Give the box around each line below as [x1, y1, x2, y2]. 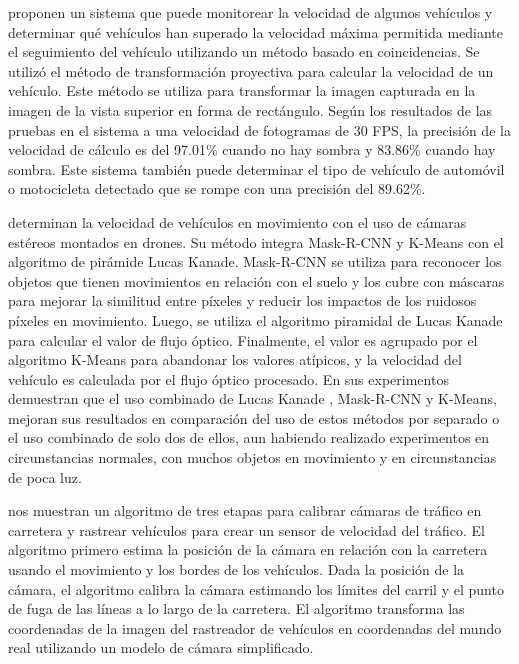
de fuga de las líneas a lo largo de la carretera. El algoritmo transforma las [8, 598, 465, 619]
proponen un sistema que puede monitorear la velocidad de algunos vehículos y [8, 2, 493, 22]
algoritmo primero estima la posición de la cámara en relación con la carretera [8, 539, 488, 560]
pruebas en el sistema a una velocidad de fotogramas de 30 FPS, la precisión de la [8, 119, 511, 140]
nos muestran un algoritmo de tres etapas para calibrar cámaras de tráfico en [8, 500, 482, 521]
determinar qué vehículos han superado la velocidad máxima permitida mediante [8, 21, 503, 42]
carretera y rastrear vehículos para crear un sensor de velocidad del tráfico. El [8, 519, 485, 540]
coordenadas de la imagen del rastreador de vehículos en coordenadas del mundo [8, 617, 502, 638]
